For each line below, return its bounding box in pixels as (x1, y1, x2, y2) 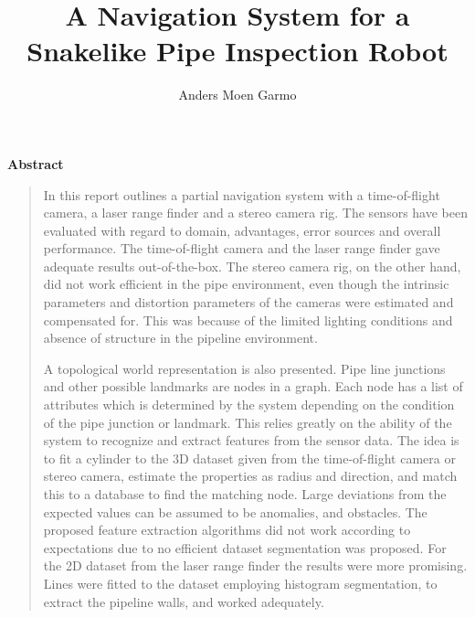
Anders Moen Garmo (178, 85, 297, 104)
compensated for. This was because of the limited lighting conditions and (43, 310, 453, 329)
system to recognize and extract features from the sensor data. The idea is (43, 431, 459, 450)
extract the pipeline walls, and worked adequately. (43, 591, 324, 611)
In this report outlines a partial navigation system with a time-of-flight (43, 185, 440, 204)
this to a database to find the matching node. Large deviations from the (43, 485, 447, 503)
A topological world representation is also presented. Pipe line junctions (43, 358, 446, 378)
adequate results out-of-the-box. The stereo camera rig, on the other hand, (43, 256, 461, 275)
